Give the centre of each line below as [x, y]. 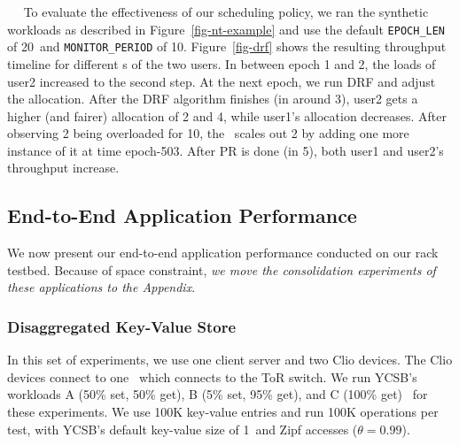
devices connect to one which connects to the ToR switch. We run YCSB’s [212, 376]
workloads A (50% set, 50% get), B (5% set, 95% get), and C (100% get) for [218, 394]
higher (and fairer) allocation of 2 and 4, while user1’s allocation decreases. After [227, 115]
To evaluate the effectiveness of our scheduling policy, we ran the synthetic [226, 12]
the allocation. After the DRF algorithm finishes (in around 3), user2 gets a [213, 99]
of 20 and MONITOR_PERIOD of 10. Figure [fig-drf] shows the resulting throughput [227, 46]
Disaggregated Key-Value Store [122, 326]
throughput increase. [63, 168]
